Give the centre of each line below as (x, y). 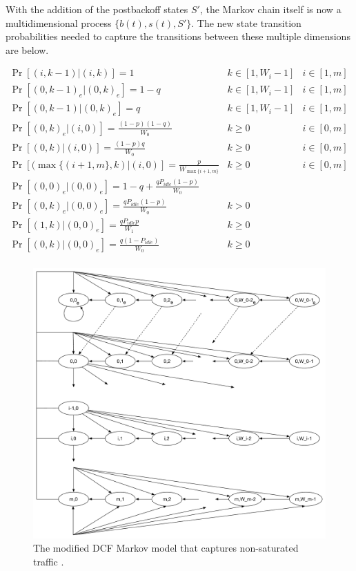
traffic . (49, 562)
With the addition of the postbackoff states (97, 9)
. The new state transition (246, 22)
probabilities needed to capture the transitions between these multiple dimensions (178, 36)
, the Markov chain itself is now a (270, 9)
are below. (27, 49)
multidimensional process (59, 22)
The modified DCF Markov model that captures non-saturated (166, 548)
